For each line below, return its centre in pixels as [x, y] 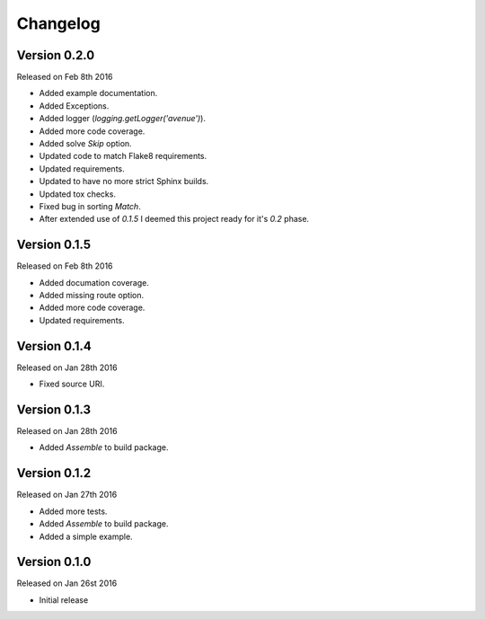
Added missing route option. [91, 296]
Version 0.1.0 [54, 562]
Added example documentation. [98, 93]
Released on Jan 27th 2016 [67, 495]
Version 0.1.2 [54, 473]
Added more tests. [73, 511]
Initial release [64, 600]
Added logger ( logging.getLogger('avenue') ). [123, 119]
